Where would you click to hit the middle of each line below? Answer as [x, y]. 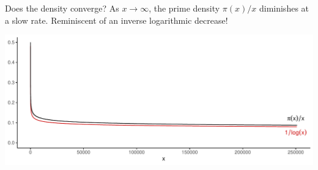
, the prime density [184, 8]
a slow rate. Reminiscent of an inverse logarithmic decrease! [116, 20]
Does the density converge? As [62, 8]
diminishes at [284, 8]
